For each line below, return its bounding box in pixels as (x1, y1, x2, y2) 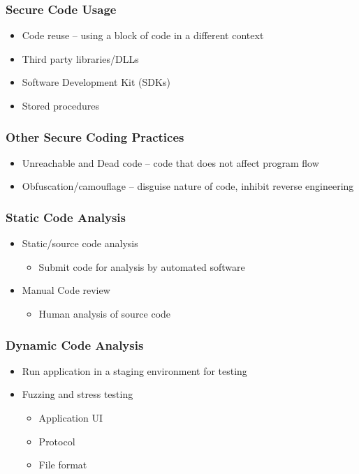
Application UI (38, 410, 103, 424)
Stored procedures (22, 98, 100, 112)
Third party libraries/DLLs (22, 51, 139, 66)
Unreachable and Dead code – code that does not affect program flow (22, 155, 319, 170)
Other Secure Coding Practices (6, 128, 184, 145)
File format (38, 457, 87, 472)
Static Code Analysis (6, 208, 126, 225)
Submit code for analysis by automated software (38, 259, 245, 274)
